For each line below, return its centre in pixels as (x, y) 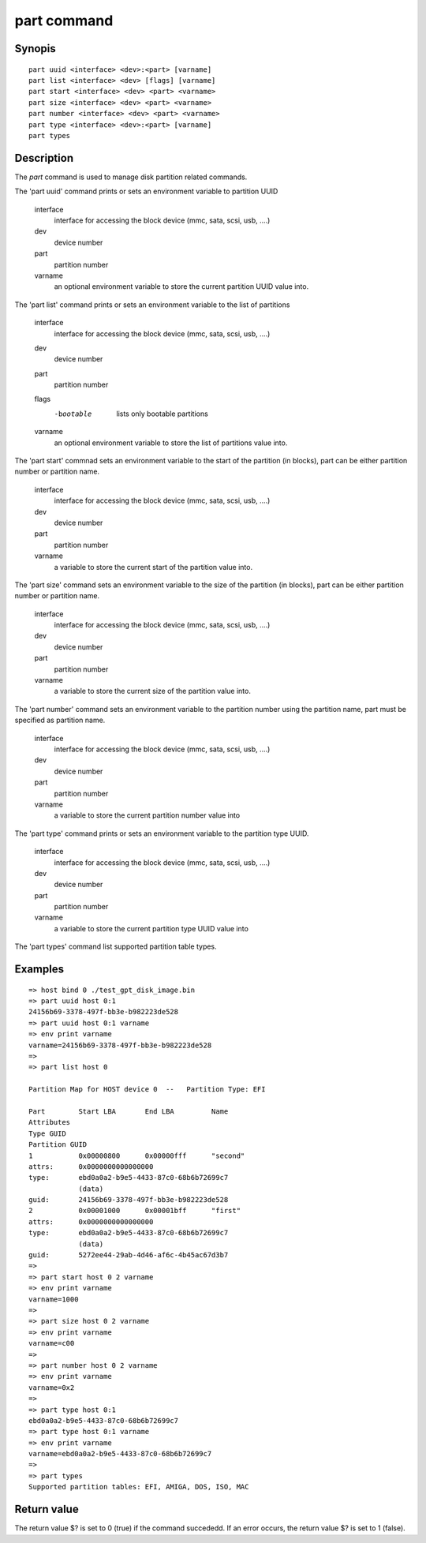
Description (44, 158)
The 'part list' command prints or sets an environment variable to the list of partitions (152, 305)
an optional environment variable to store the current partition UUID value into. (181, 287)
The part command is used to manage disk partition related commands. (131, 177)
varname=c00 (52, 1343)
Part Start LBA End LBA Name (129, 1111)
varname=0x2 (52, 1388)
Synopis (35, 49)
